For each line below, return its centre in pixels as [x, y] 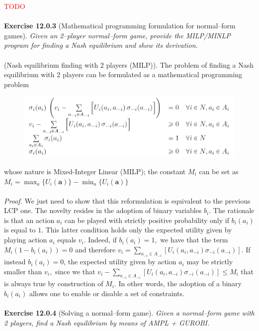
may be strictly [210, 262]
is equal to [20, 230]
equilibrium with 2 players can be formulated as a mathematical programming [123, 74]
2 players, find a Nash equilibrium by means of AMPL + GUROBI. [107, 322]
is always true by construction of [54, 283]
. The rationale [232, 210]
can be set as [219, 171]
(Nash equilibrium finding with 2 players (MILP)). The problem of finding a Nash [129, 64]
